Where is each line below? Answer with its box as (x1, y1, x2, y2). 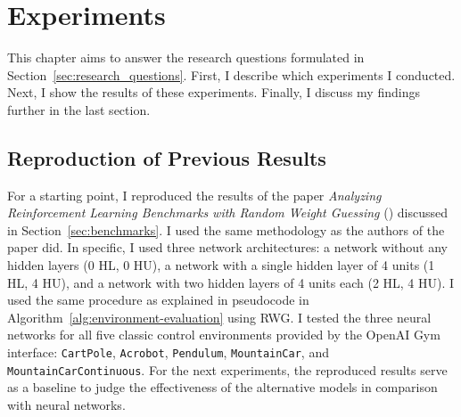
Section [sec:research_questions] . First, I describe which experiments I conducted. (7, 65, 456, 84)
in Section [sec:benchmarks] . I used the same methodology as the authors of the (7, 220, 445, 239)
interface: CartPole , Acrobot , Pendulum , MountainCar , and (7, 343, 329, 362)
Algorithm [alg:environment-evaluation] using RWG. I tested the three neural (7, 307, 432, 326)
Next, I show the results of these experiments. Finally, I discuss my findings (7, 83, 420, 102)
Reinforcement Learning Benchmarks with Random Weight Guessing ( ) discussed (7, 203, 449, 222)
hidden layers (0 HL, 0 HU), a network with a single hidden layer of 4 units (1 (7, 256, 435, 274)
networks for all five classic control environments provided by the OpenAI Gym (7, 325, 440, 344)
